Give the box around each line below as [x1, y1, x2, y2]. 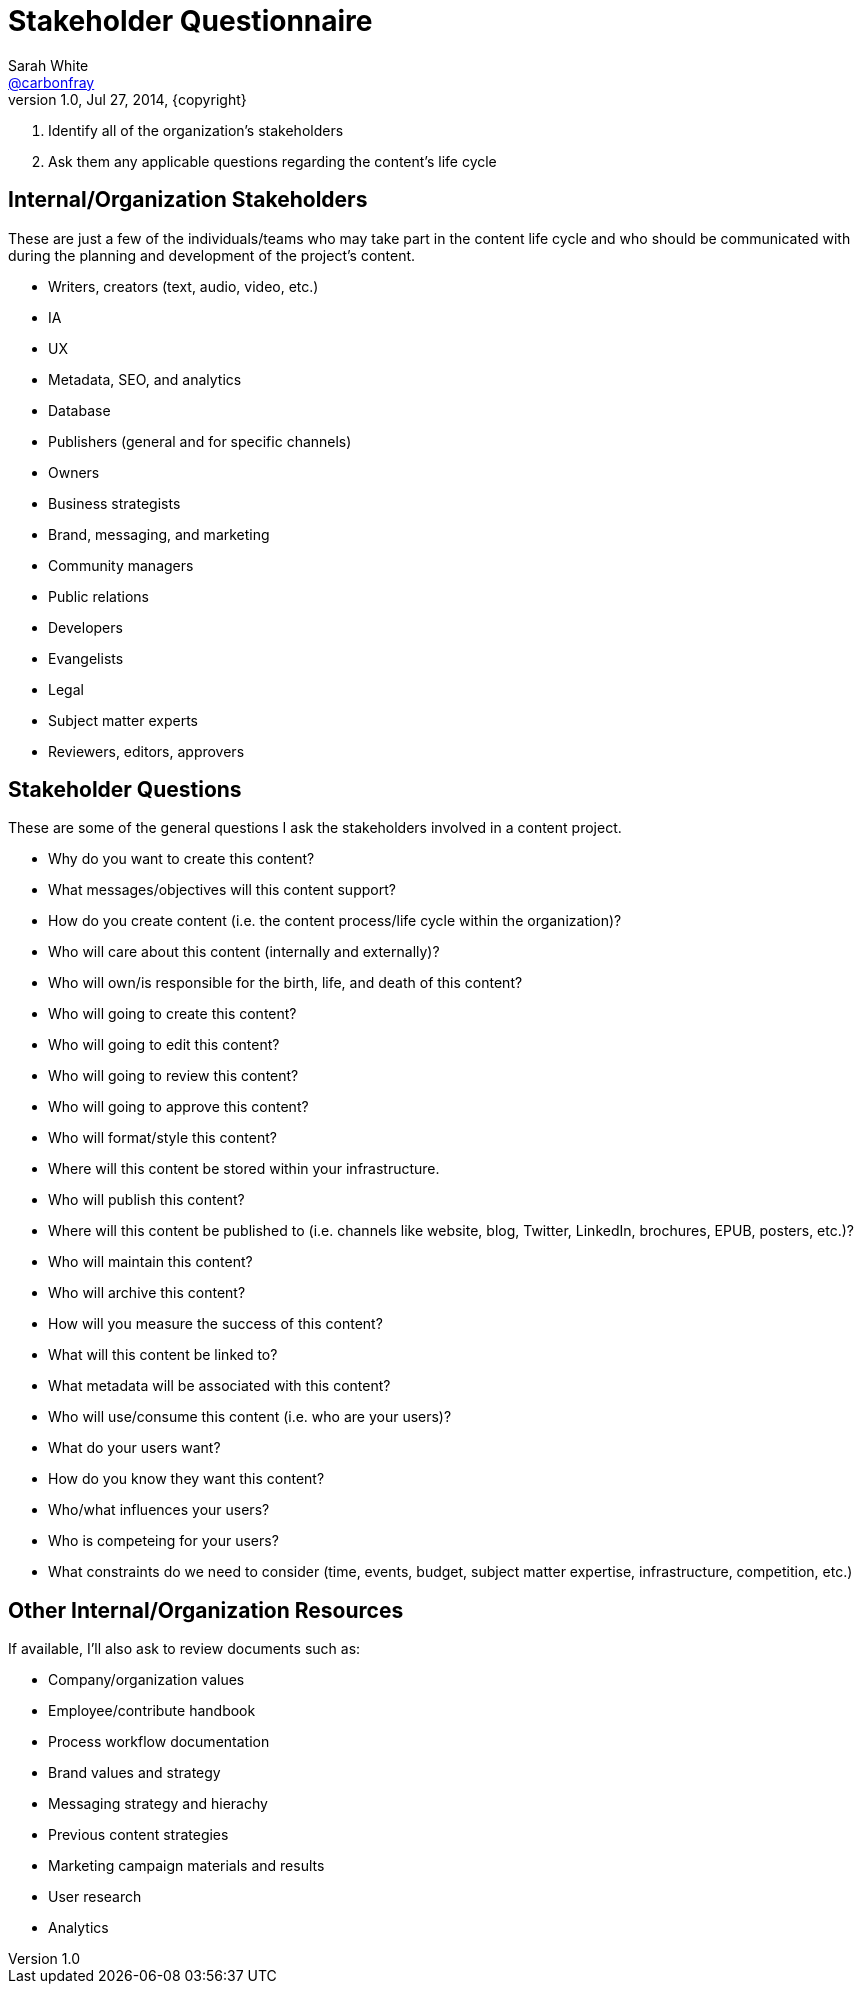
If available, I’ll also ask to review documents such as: [8, 1640, 361, 1658]
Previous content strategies [48, 1826, 229, 1844]
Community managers [48, 556, 194, 574]
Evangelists [48, 649, 124, 667]
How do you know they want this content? [48, 1470, 325, 1488]
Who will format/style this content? [48, 1129, 277, 1147]
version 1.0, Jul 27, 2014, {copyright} [8, 90, 247, 108]
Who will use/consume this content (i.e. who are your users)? [48, 1408, 452, 1426]
